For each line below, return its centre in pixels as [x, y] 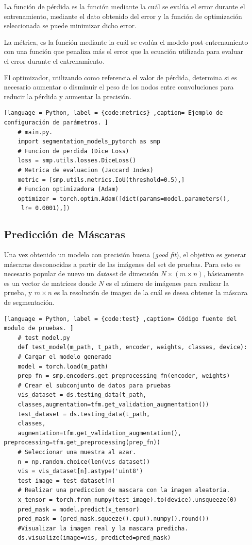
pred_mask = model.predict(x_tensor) [79, 509]
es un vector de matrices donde [50, 283]
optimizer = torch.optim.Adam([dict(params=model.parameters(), [124, 199]
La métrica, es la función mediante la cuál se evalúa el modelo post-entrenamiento [126, 42]
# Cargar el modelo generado [65, 357]
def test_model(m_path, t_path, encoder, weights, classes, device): [133, 347]
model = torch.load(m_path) [63, 366]
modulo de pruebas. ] [39, 328]
